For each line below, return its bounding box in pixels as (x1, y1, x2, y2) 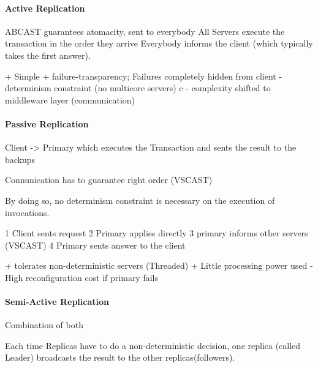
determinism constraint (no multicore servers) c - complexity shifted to (5, 81, 271, 94)
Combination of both (5, 318, 83, 331)
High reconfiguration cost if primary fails (5, 271, 159, 284)
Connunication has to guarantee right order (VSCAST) (5, 173, 213, 186)
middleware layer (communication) (5, 93, 135, 106)
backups (5, 152, 36, 165)
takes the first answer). (5, 48, 91, 61)
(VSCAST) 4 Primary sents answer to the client (5, 238, 186, 251)
